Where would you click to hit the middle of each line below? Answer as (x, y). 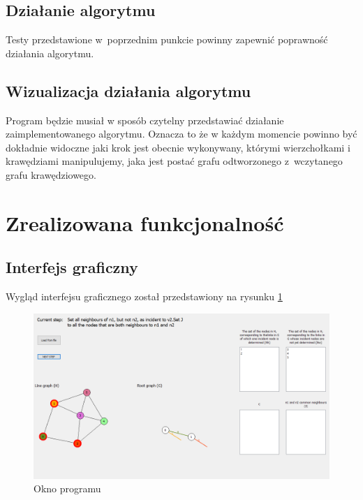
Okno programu (67, 488)
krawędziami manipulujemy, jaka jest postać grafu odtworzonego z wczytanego (174, 161)
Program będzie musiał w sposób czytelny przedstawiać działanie (145, 120)
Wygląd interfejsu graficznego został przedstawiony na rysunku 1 (144, 296)
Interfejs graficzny (72, 267)
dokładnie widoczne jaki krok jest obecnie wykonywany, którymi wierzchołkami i (178, 147)
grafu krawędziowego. (51, 174)
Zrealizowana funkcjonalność (145, 222)
